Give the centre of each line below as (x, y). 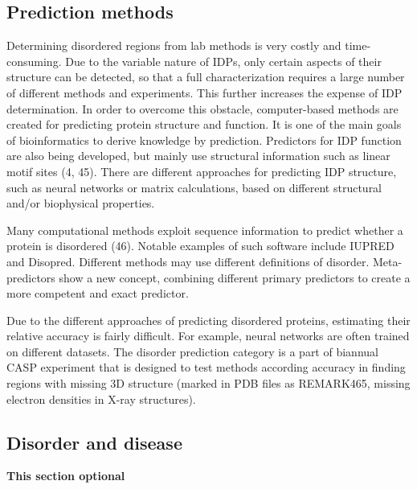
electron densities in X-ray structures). (101, 399)
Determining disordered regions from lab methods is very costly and (174, 45)
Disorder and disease (94, 442)
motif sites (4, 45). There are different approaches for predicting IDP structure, (202, 171)
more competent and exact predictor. (98, 293)
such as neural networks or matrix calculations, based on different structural (194, 187)
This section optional (66, 476)
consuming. (34, 61)
